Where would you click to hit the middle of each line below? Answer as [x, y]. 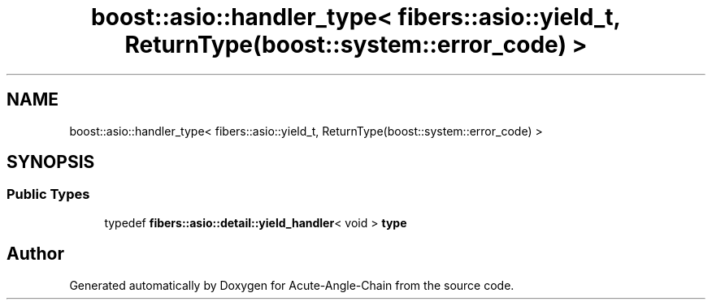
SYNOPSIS [51, 162]
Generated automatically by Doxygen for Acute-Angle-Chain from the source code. [292, 285]
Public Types [48, 194]
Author [35, 254]
